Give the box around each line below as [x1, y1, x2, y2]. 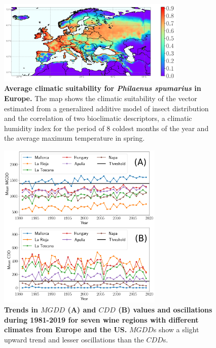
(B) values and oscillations [118, 304, 212, 315]
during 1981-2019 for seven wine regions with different [4, 314, 199, 325]
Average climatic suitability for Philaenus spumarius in [4, 83, 201, 93]
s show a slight [153, 324, 199, 335]
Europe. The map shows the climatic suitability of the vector [4, 93, 197, 104]
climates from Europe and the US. [4, 324, 127, 335]
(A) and [67, 304, 96, 315]
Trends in [4, 304, 38, 315]
